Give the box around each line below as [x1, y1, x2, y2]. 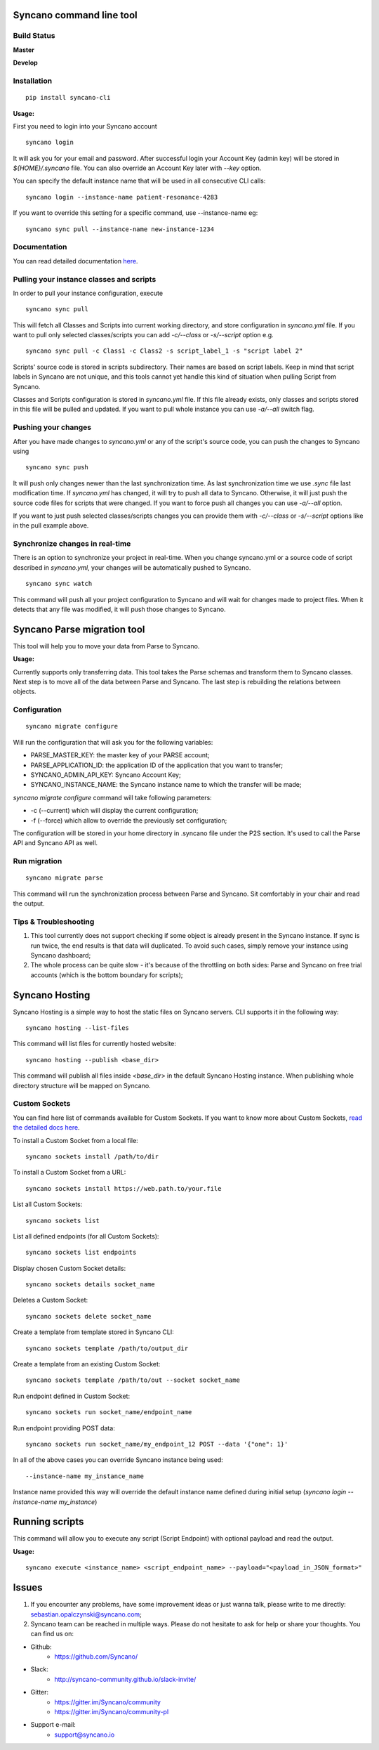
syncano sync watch [25, 580, 93, 588]
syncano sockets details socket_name [25, 1281, 156, 1288]
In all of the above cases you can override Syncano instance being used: [13, 1456, 224, 1464]
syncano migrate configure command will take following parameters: [13, 793, 212, 802]
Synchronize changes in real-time [13, 539, 131, 549]
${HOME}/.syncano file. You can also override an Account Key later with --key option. [13, 164, 262, 172]
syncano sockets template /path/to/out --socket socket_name [25, 1376, 240, 1384]
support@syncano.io [54, 1730, 115, 1739]
